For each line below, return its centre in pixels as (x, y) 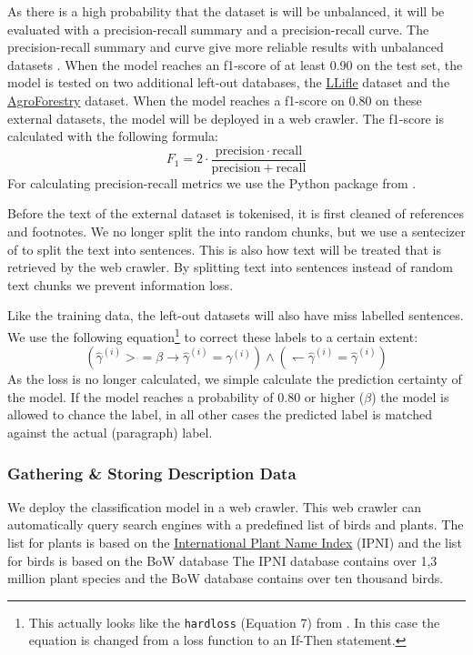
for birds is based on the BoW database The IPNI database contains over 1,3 (222, 560)
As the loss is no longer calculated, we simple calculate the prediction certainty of (235, 379)
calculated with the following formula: (113, 136)
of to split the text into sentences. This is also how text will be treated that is (224, 249)
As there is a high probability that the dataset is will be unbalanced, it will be (226, 11)
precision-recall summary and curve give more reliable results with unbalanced (226, 47)
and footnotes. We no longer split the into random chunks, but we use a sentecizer (236, 231)
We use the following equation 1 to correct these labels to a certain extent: (213, 335)
